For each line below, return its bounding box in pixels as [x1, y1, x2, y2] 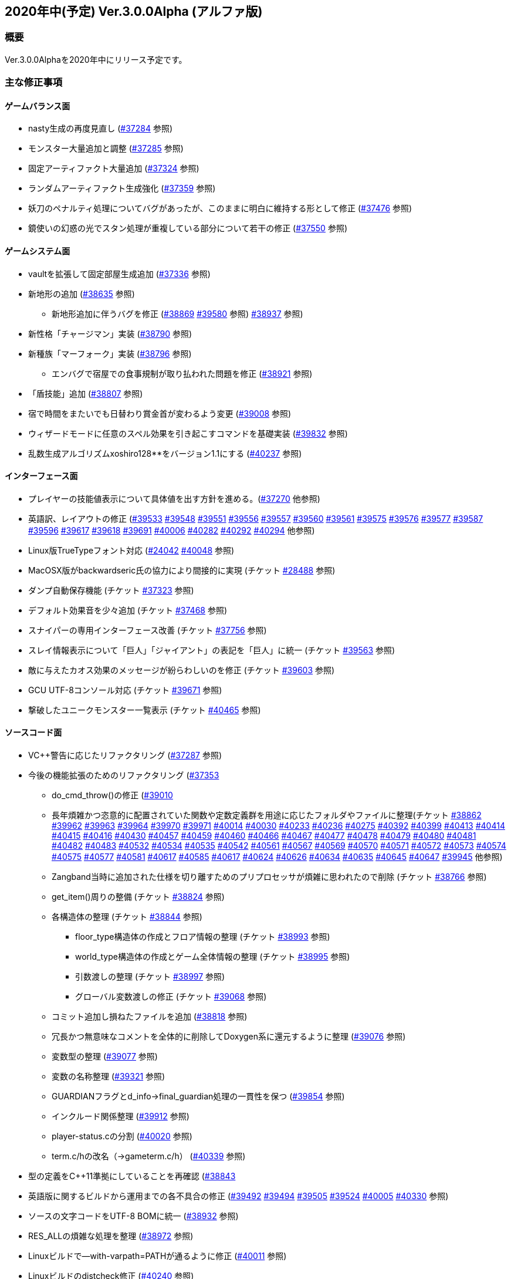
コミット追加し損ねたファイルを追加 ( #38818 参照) [52, 1011, 248, 1022]
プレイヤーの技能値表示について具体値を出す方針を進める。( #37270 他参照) [28, 493, 320, 504]
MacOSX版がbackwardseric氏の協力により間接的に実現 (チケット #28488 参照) [28, 565, 336, 575]
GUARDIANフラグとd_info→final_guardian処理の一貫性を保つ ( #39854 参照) [52, 1091, 345, 1102]
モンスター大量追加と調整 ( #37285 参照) [28, 143, 184, 154]
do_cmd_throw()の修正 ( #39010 [52, 790, 173, 801]
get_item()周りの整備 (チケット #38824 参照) [52, 892, 225, 902]
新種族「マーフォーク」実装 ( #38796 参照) [28, 348, 192, 359]
